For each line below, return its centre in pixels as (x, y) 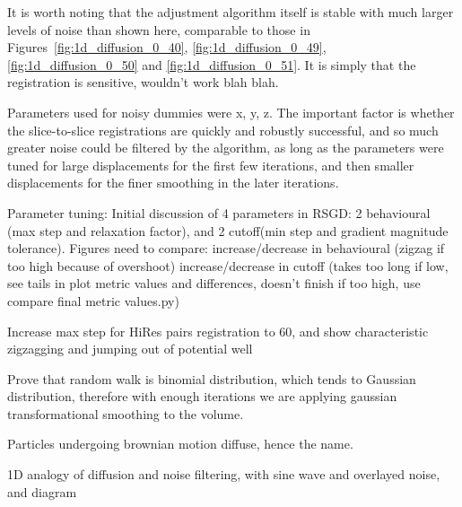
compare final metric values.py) (93, 300)
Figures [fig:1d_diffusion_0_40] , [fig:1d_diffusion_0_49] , (167, 47)
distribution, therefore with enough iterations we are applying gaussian (202, 396)
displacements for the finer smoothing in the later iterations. (173, 183)
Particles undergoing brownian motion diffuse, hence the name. (180, 444)
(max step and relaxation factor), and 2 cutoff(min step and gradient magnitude (228, 230)
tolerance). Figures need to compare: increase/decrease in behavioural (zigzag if (226, 248)
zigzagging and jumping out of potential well (130, 349)
